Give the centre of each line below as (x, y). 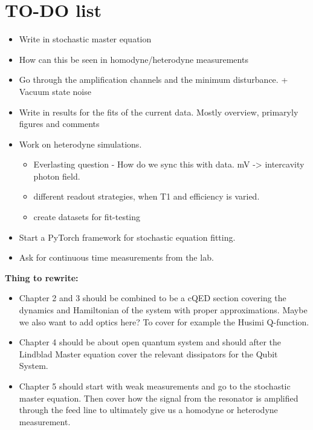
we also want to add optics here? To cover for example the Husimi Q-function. (164, 321)
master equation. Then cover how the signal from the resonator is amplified (159, 398)
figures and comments (59, 124)
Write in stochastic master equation (85, 39)
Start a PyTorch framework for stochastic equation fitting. (127, 237)
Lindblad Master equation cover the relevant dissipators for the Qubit (148, 353)
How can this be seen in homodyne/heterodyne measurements (134, 59)
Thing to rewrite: (42, 277)
